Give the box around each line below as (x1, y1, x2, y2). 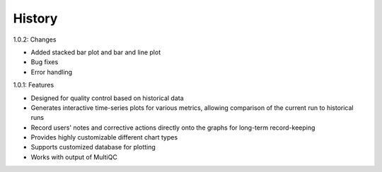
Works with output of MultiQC (30, 152, 118, 161)
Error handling (30, 68, 73, 76)
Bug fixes (30, 58, 59, 66)
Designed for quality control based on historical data (30, 94, 184, 102)
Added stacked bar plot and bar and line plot (30, 48, 161, 56)
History (13, 11, 58, 26)
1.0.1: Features (13, 81, 54, 90)
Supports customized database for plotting (30, 143, 156, 152)
